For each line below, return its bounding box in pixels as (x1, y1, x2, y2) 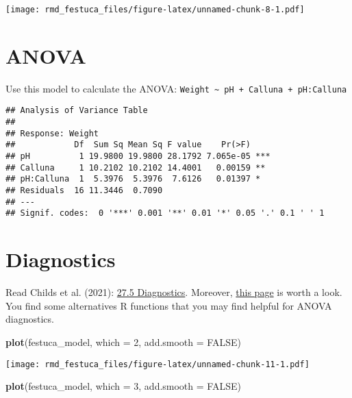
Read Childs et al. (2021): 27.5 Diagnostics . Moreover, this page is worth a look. (5, 285, 342, 299)
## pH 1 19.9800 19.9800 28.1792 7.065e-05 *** (5, 151, 271, 162)
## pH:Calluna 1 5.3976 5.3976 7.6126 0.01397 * (5, 174, 261, 184)
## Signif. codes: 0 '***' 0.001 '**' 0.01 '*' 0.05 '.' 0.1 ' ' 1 (5, 208, 325, 219)
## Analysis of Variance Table (5, 105, 148, 116)
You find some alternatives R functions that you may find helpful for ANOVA (5, 298, 332, 312)
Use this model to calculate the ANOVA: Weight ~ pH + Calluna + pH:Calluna (5, 81, 347, 95)
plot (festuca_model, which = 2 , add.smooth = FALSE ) (5, 334, 241, 349)
